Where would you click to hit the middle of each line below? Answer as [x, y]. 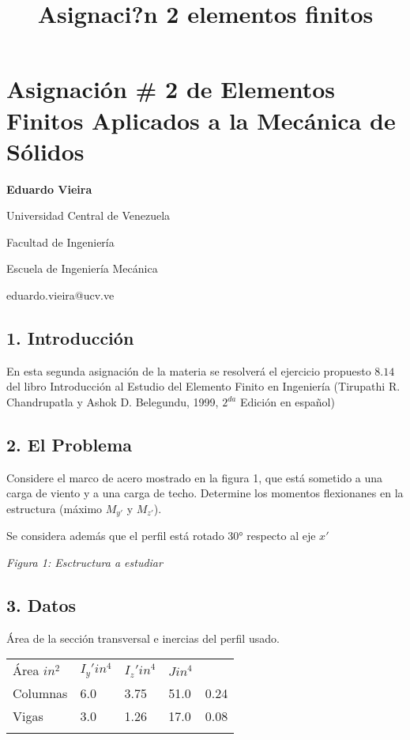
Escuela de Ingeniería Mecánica [82, 268]
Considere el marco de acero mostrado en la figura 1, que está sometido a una [195, 477]
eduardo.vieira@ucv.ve [60, 295]
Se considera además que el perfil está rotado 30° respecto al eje [161, 536]
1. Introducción [70, 338]
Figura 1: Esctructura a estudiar [85, 563]
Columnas [40, 693]
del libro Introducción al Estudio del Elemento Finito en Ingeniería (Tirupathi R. [203, 386]
